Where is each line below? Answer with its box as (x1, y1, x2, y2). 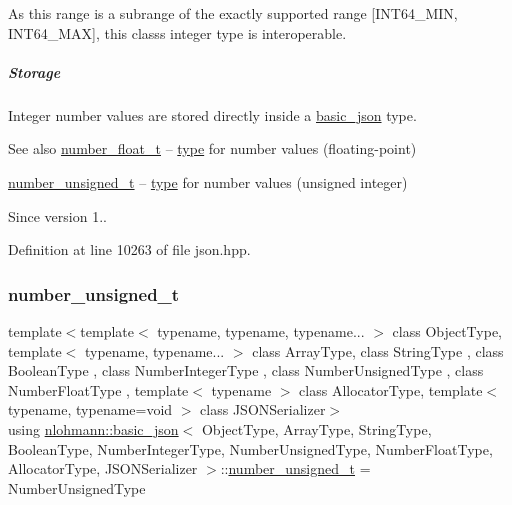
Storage (8, 61, 61, 82)
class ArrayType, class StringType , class (252, 340, 504, 361)
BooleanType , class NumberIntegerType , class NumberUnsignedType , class (8, 360, 484, 381)
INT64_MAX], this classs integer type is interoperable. (8, 22, 347, 43)
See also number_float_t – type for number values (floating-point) (8, 138, 417, 159)
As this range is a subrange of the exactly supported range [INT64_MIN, (8, 3, 458, 23)
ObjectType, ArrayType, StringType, (201, 418, 432, 439)
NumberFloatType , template (8, 379, 189, 400)
